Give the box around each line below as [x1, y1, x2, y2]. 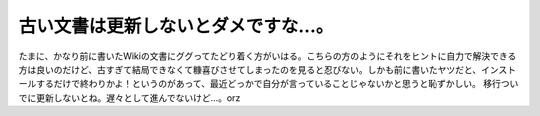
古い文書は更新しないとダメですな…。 [18, 15, 334, 37]
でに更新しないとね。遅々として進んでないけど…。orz [18, 91, 241, 104]
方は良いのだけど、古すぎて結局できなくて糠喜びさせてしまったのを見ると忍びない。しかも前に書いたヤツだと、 [18, 63, 482, 75]
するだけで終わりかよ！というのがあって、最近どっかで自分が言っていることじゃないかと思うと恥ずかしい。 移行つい [35, 78, 519, 90]
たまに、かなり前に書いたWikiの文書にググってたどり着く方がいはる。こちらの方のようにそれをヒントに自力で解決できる [18, 50, 517, 62]
